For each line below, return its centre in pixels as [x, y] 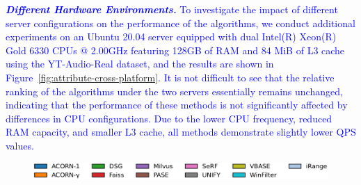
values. [20, 145]
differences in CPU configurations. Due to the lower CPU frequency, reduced [169, 118]
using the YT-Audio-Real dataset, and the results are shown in [140, 64]
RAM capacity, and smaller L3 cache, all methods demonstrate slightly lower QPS [181, 132]
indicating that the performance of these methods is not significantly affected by [177, 105]
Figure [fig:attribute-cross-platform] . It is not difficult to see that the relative [170, 77]
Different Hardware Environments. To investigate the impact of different [172, 9]
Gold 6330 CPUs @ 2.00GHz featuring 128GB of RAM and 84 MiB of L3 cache [175, 50]
